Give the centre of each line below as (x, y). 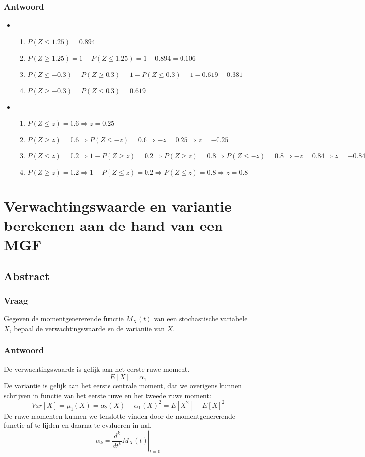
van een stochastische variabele (201, 319)
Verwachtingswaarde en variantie (118, 206)
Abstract (27, 276)
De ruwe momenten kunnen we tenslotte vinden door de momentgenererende (120, 415)
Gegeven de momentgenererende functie (64, 319)
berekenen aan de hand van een (113, 225)
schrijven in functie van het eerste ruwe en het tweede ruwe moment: (108, 395)
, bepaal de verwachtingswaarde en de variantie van (87, 328)
